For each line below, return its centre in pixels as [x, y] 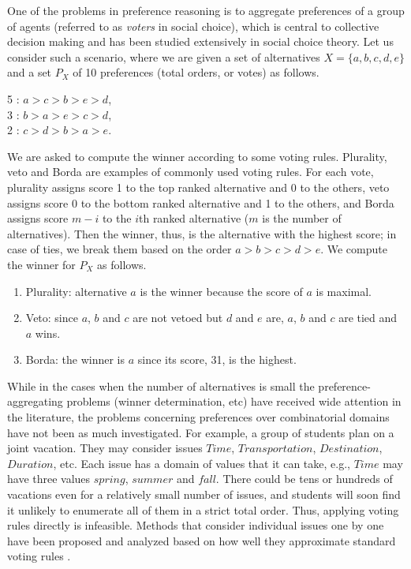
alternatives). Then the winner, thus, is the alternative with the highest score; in [202, 233]
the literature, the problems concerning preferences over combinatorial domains [198, 417]
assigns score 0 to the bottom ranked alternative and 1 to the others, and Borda [201, 202]
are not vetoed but [178, 318]
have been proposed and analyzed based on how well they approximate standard [202, 540]
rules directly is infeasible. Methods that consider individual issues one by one [196, 525]
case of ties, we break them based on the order [120, 249]
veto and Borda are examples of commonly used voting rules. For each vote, [191, 172]
